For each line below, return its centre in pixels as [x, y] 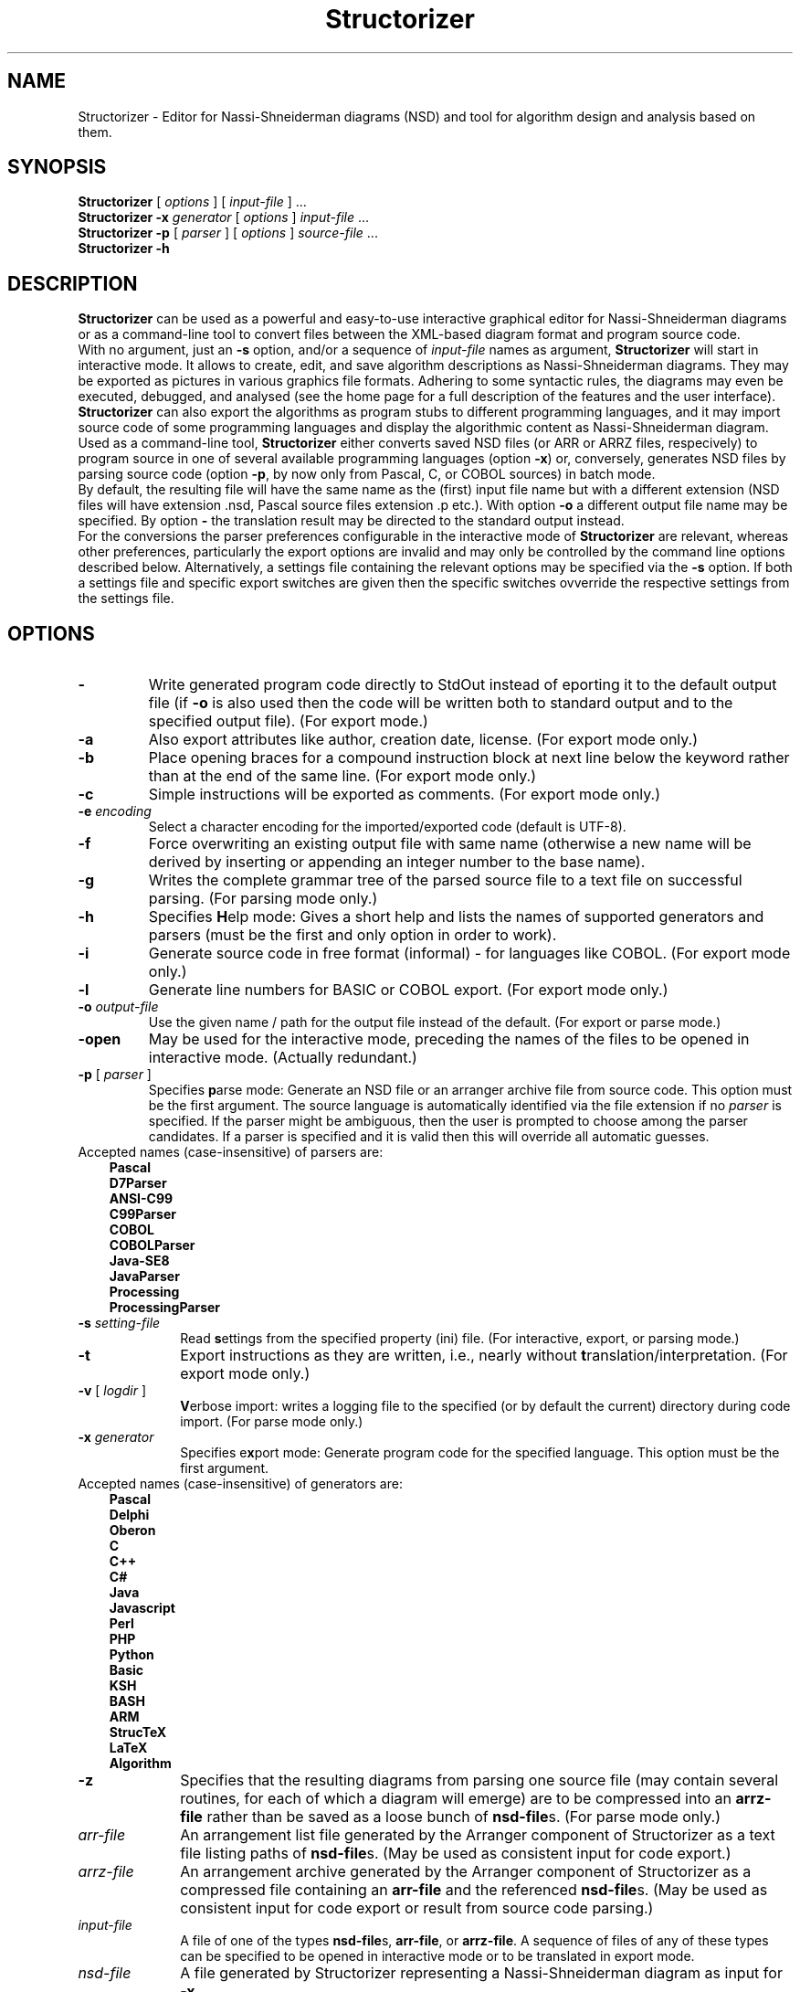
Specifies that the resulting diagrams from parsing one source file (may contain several [479, 1780]
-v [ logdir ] [112, 1391]
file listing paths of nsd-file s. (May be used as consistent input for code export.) [456, 1854]
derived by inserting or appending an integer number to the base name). [397, 862]
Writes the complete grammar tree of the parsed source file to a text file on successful [445, 880]
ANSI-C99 [141, 1199]
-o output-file [118, 1007]
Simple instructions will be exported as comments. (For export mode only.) [405, 795]
